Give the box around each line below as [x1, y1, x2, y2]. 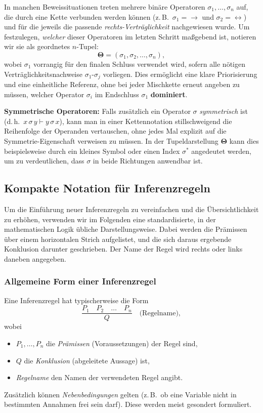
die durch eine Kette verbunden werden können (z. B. [4, 11, 169, 22]
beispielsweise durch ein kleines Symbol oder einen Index [4, 145, 180, 156]
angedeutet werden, [191, 145, 251, 156]
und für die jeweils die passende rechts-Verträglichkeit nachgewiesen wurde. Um [4, 21, 250, 32]
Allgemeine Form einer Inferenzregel [4, 275, 156, 287]
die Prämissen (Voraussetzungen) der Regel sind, [46, 338, 198, 348]
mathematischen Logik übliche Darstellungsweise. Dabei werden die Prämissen [4, 224, 247, 234]
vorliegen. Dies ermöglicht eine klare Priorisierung [103, 68, 257, 79]
